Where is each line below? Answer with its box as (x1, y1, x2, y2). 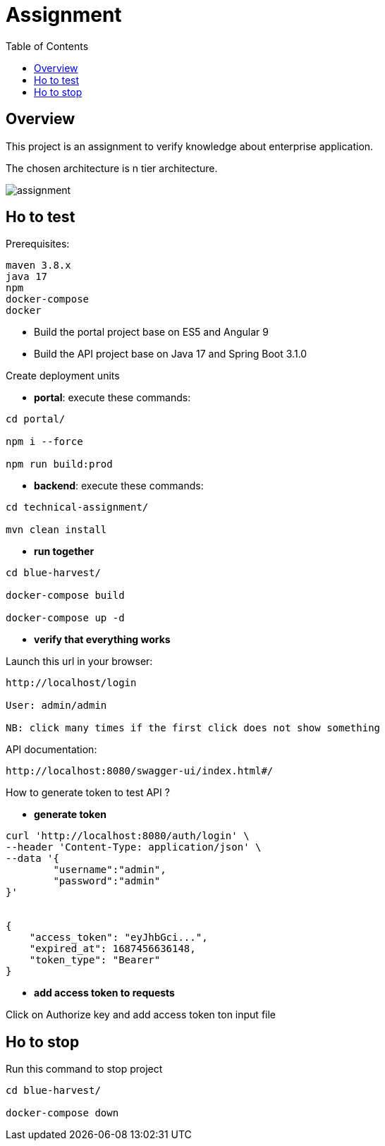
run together (34, 545, 94, 558)
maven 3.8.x (6, 260, 71, 272)
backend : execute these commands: (34, 480, 204, 492)
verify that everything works (34, 633, 171, 646)
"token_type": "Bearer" (29, 954, 161, 966)
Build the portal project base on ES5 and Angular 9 (34, 326, 269, 339)
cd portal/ (6, 413, 66, 425)
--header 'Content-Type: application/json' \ (6, 841, 262, 853)
